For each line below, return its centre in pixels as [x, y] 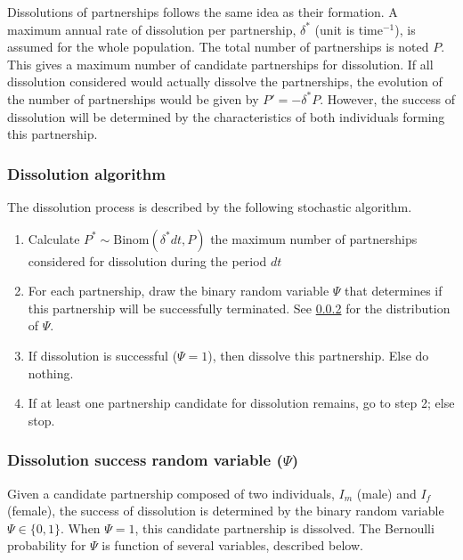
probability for [47, 545]
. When [80, 528]
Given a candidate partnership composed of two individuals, [171, 493]
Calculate [54, 238]
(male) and [386, 493]
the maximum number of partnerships [314, 238]
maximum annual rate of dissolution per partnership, [152, 29]
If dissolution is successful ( [103, 355]
